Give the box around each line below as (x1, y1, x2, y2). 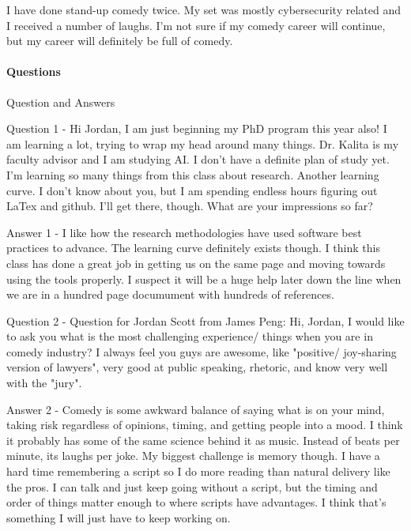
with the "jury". (6, 375, 82, 391)
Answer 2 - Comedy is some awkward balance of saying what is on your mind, (6, 401, 385, 417)
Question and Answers (6, 93, 115, 110)
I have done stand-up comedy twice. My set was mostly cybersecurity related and (6, 2, 401, 17)
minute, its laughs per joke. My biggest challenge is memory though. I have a (6, 447, 380, 464)
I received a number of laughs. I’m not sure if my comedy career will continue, (6, 17, 386, 33)
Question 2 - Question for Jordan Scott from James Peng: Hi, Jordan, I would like (6, 312, 405, 329)
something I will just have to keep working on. (6, 509, 231, 525)
